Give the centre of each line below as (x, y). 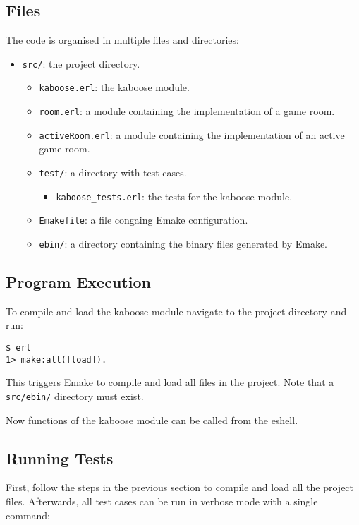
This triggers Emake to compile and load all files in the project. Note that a (170, 382)
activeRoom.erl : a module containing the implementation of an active (192, 134)
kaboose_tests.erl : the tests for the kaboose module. (174, 196)
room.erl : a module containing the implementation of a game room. (187, 111)
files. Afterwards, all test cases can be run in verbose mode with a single (162, 501)
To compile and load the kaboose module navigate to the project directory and (176, 311)
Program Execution (78, 282)
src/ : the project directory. (81, 63)
